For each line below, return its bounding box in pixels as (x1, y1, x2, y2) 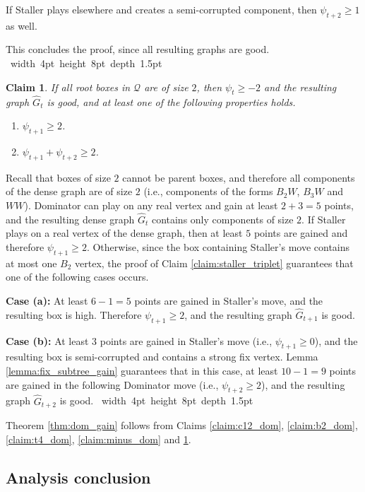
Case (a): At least (6, 293, 88, 307)
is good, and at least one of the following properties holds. (47, 94, 296, 109)
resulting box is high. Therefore (6, 307, 142, 322)
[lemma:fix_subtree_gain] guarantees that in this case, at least (6, 363, 278, 377)
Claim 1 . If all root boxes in (6, 79, 131, 94)
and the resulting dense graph (6, 211, 135, 226)
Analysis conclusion (6, 466, 151, 488)
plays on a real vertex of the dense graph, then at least (6, 225, 243, 240)
